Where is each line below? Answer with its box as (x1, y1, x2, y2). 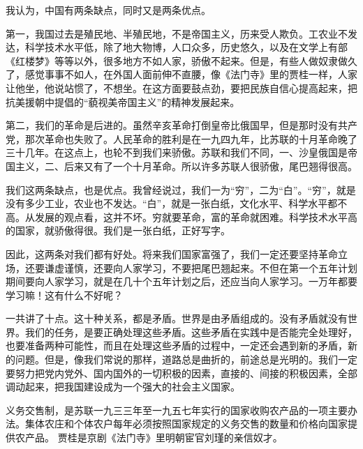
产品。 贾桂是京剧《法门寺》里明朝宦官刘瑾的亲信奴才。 (24, 430, 283, 445)
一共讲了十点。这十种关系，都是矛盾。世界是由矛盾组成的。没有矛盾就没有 (6, 311, 348, 326)
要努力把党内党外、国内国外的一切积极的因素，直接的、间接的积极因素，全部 (6, 365, 357, 380)
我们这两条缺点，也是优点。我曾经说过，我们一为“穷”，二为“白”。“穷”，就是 (6, 182, 356, 197)
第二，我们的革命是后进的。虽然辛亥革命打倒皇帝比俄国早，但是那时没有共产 (6, 118, 357, 132)
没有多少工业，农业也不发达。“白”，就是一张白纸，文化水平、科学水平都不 (6, 196, 348, 211)
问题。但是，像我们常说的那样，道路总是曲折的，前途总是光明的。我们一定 (15, 352, 357, 367)
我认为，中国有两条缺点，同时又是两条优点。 (6, 3, 211, 17)
